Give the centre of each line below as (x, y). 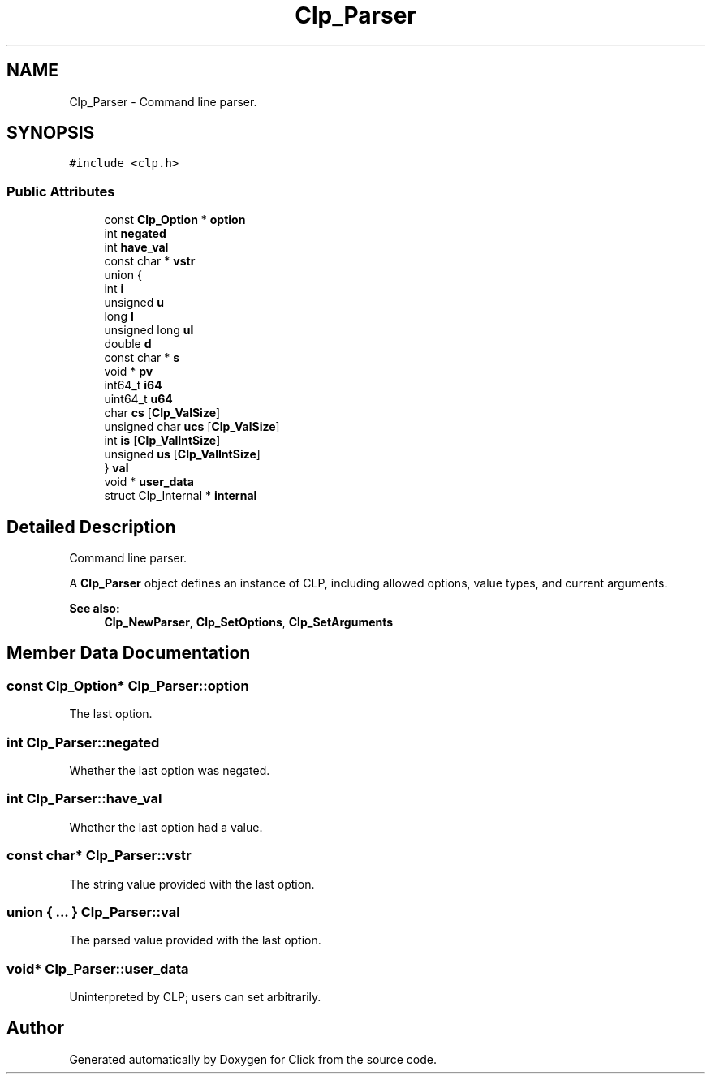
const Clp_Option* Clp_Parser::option (128, 685)
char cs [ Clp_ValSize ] (162, 413)
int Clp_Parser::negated (83, 742)
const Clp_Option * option (175, 220)
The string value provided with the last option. (192, 884)
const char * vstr (150, 261)
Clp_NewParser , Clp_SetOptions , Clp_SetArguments (249, 622)
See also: (95, 609)
